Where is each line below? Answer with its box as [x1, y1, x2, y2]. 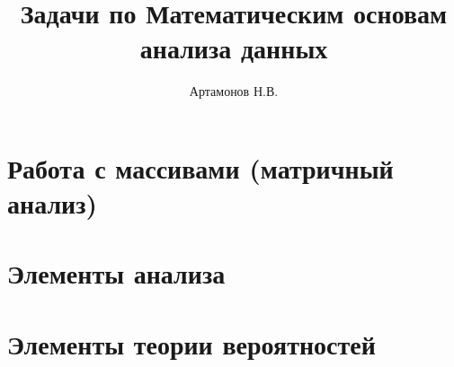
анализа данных [139, 30, 328, 66]
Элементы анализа [7, 255, 226, 292]
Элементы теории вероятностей [7, 325, 376, 362]
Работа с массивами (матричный [7, 149, 394, 186]
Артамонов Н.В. [189, 82, 279, 100]
